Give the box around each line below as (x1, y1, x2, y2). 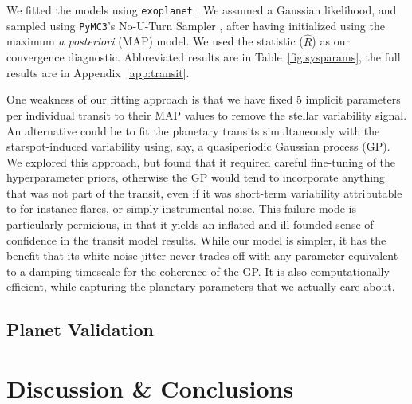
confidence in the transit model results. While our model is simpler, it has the (6, 231, 386, 248)
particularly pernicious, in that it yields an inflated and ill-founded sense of (6, 216, 374, 233)
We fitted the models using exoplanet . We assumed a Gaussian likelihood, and (6, 2, 397, 18)
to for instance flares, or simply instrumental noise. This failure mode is (6, 200, 357, 217)
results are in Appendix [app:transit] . (6, 64, 190, 80)
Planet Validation (6, 317, 154, 342)
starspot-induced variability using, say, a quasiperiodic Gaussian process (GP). (6, 138, 390, 155)
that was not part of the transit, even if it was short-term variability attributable (6, 184, 402, 201)
